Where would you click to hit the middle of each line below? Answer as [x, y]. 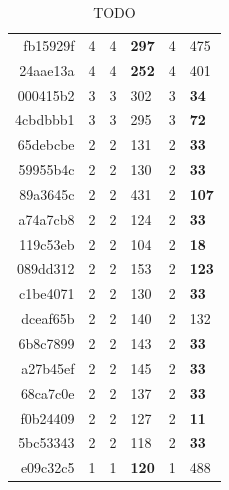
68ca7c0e [47, 392]
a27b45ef [48, 367]
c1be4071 [46, 293]
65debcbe [46, 144]
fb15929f [49, 44]
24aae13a [47, 69]
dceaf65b [48, 318]
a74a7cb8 [46, 218]
